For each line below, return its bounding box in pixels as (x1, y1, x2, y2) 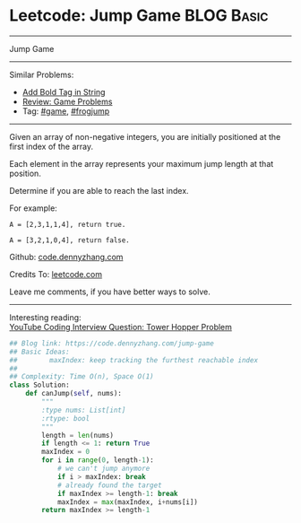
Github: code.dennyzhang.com (9, 251, 124, 262)
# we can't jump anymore (56, 464, 150, 474)
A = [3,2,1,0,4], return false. (9, 235, 130, 245)
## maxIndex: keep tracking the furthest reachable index (9, 355, 258, 364)
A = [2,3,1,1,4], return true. (9, 220, 126, 229)
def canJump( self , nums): (25, 389, 123, 398)
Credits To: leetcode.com (9, 268, 103, 279)
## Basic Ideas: (9, 347, 70, 356)
